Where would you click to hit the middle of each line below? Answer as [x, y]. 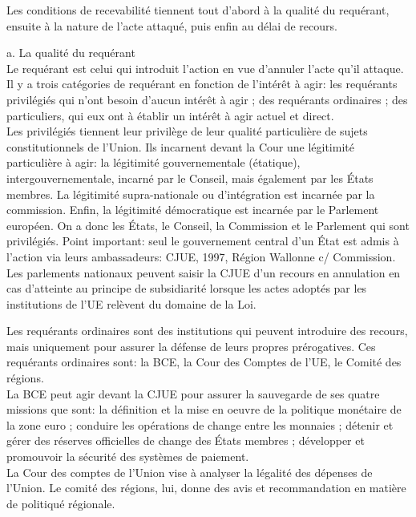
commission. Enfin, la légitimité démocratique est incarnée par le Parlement [193, 210]
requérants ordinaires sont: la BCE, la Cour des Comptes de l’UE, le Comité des [204, 362]
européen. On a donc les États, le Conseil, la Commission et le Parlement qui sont [208, 225]
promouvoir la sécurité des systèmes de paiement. [128, 456]
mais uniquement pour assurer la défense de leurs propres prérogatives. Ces [191, 346]
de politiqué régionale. [61, 503]
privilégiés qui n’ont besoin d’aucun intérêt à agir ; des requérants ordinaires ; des [207, 99]
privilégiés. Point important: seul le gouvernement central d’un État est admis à [203, 241]
